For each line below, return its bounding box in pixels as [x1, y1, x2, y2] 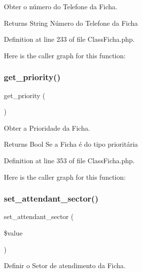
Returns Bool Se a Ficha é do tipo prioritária [4, 139, 138, 149]
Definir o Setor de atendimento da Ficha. [4, 260, 126, 271]
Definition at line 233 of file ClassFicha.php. [4, 34, 135, 44]
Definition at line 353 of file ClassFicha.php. [4, 155, 135, 165]
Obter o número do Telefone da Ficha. [4, 1, 117, 11]
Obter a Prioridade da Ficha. [4, 122, 90, 133]
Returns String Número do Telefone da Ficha [4, 17, 138, 28]
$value [4, 227, 23, 238]
